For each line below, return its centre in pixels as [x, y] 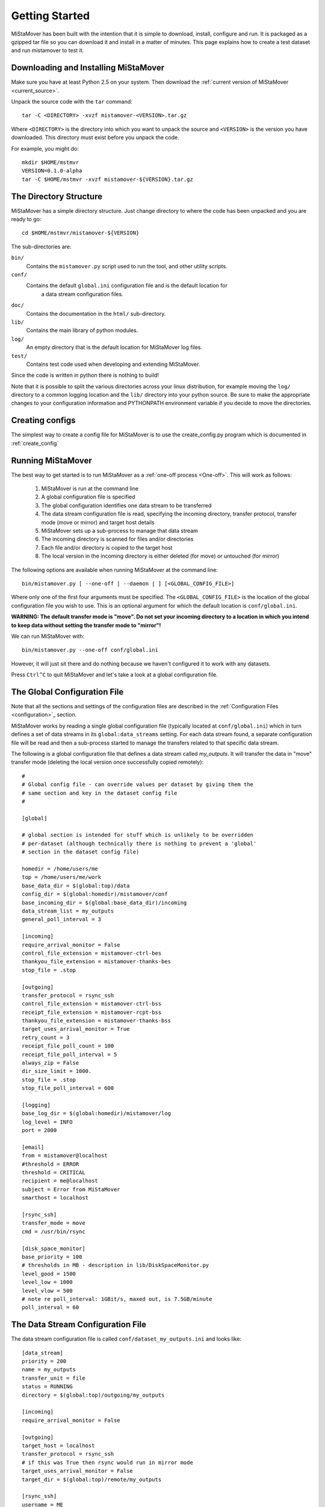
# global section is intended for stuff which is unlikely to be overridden [138, 835]
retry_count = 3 [46, 1037]
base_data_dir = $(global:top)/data [76, 886]
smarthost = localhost [55, 1198]
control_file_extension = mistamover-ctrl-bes [92, 953]
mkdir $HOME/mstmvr [51, 162]
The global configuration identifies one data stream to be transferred [126, 505]
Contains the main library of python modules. [82, 330]
